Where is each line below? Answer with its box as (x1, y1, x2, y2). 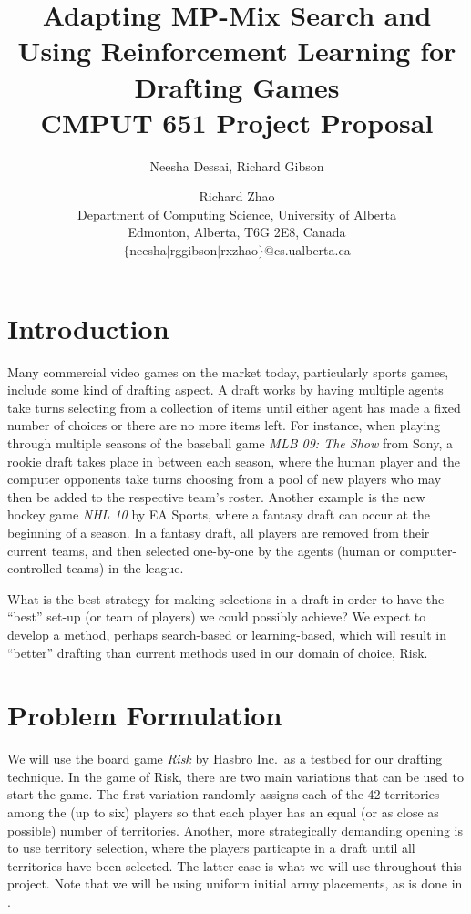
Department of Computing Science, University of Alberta (77, 204, 396, 223)
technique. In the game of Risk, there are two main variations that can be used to (7, 766, 465, 786)
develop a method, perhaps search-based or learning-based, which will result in (7, 624, 447, 643)
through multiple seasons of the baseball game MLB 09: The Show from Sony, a (7, 433, 453, 452)
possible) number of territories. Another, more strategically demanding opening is (7, 820, 464, 839)
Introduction (7, 309, 169, 346)
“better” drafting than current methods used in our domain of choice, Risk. (7, 642, 428, 662)
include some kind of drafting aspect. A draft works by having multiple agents (7, 380, 444, 399)
